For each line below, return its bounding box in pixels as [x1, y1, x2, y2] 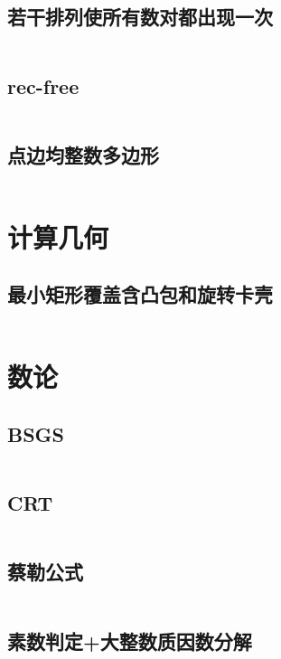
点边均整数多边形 [7, 140, 159, 168]
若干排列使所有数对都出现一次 [7, 3, 273, 31]
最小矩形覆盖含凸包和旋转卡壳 [7, 280, 273, 308]
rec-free [7, 71, 80, 99]
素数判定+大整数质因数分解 [7, 626, 252, 654]
